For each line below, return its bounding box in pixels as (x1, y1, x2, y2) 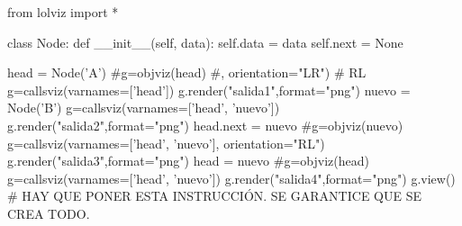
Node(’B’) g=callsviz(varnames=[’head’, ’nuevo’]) (7, 98, 280, 117)
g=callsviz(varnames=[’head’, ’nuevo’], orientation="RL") (7, 133, 325, 152)
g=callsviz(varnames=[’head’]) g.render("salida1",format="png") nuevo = (7, 80, 411, 99)
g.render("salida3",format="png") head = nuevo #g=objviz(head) (7, 151, 369, 170)
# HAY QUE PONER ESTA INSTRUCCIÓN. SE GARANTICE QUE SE (7, 186, 421, 205)
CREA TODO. (7, 203, 90, 222)
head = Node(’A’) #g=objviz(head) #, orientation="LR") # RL (7, 63, 367, 82)
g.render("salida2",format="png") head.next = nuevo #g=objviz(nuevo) (7, 115, 403, 134)
